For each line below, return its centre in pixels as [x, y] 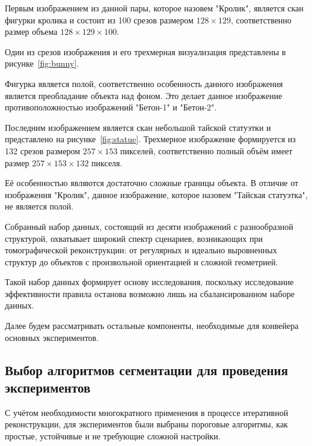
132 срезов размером [43, 150]
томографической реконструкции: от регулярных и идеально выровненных [141, 250]
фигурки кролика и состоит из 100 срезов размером [99, 20]
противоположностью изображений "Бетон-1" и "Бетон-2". [111, 107]
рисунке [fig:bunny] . [42, 63]
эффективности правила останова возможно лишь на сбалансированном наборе [150, 293]
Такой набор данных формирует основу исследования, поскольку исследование [149, 282]
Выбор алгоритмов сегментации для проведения [147, 369]
